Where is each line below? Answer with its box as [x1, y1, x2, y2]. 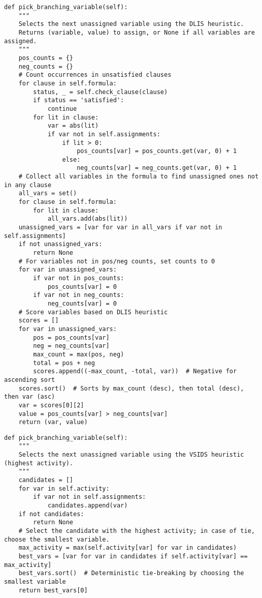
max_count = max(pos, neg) [33, 350, 124, 358]
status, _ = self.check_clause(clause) [33, 88, 168, 96]
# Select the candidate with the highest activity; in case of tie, [18, 527, 255, 535]
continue [47, 105, 77, 112]
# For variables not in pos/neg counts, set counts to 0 [18, 257, 215, 265]
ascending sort [4, 376, 55, 383]
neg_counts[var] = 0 [47, 300, 117, 307]
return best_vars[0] [18, 586, 88, 594]
